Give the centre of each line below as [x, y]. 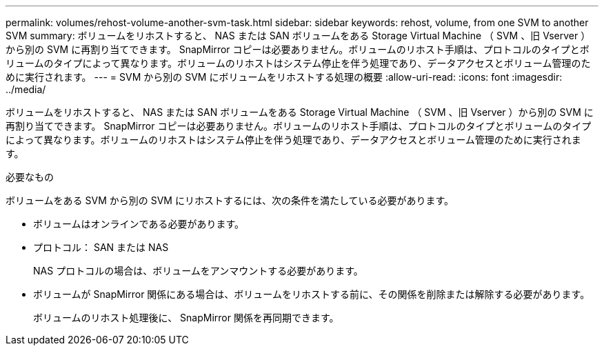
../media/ [26, 89]
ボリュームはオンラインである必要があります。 [139, 224]
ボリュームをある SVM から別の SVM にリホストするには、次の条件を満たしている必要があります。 [230, 200]
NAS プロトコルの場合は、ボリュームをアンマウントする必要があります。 [198, 271]
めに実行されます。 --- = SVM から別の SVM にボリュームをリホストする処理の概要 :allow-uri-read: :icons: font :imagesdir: [284, 77]
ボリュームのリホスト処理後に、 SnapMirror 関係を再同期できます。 [186, 318]
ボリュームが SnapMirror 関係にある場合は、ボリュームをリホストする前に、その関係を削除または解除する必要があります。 [312, 294]
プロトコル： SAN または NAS [101, 247]
